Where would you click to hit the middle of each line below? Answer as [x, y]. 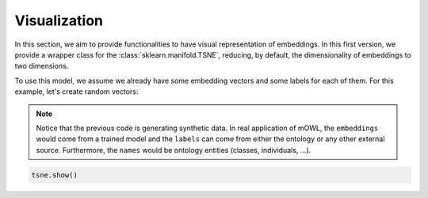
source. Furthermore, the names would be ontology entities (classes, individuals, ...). [174, 150]
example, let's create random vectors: [76, 92]
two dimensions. [42, 66]
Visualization [59, 21]
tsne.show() [55, 175]
